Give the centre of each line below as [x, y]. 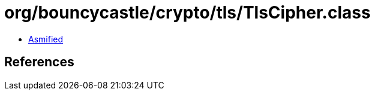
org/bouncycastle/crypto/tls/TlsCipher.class [187, 13]
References [39, 62]
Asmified [46, 39]
